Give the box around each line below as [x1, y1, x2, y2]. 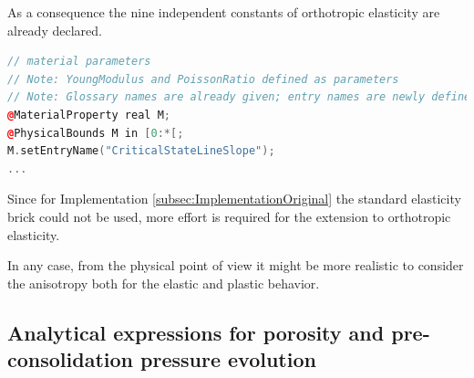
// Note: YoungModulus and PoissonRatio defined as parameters [7, 72, 399, 86]
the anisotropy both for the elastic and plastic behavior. [7, 273, 320, 292]
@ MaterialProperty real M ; [7, 108, 170, 121]
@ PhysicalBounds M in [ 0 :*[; [7, 126, 184, 140]
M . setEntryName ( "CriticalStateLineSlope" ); [7, 144, 275, 158]
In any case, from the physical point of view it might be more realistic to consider [7, 256, 464, 275]
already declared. [7, 20, 102, 39]
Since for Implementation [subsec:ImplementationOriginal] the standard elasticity [7, 189, 461, 208]
